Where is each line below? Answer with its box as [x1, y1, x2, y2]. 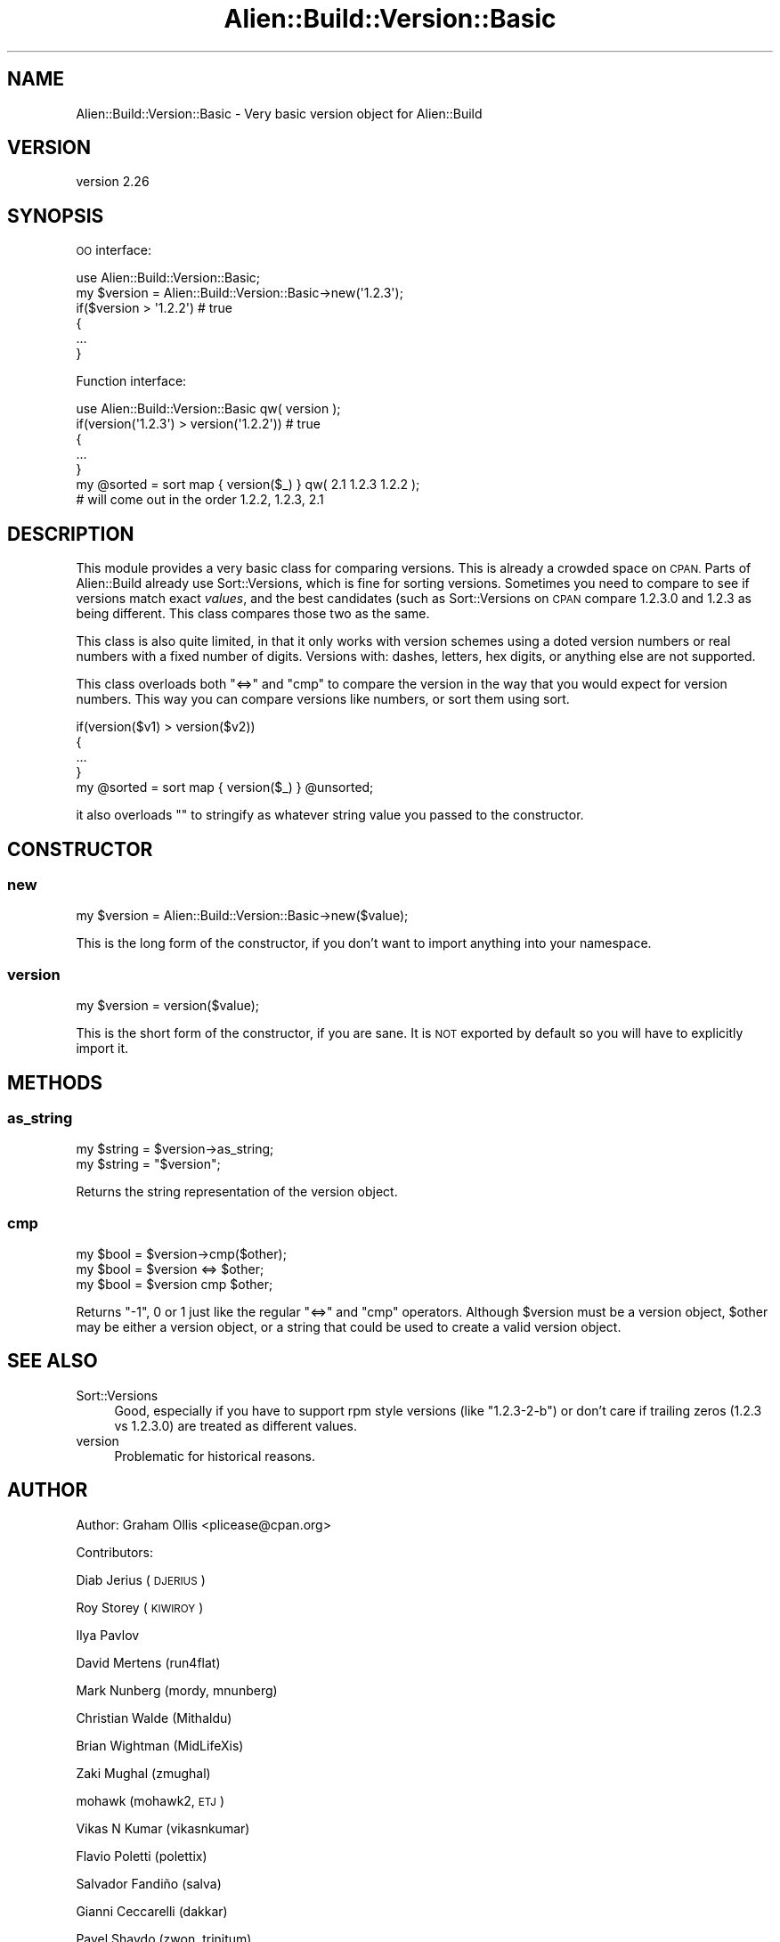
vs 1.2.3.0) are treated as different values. [114, 1417, 357, 1433]
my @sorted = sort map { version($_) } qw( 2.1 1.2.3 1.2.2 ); [76, 477, 420, 493]
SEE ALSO [7, 1350, 98, 1373]
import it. [76, 1040, 129, 1057]
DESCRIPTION [7, 522, 134, 545]
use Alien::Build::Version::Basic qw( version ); [76, 401, 341, 417]
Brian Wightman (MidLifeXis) [76, 1737, 244, 1753]
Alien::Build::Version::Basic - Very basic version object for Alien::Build [76, 105, 483, 121]
